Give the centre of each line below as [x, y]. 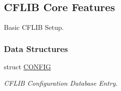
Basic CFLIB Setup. [34, 27]
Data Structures [36, 48]
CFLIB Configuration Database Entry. [61, 83]
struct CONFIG [28, 67]
